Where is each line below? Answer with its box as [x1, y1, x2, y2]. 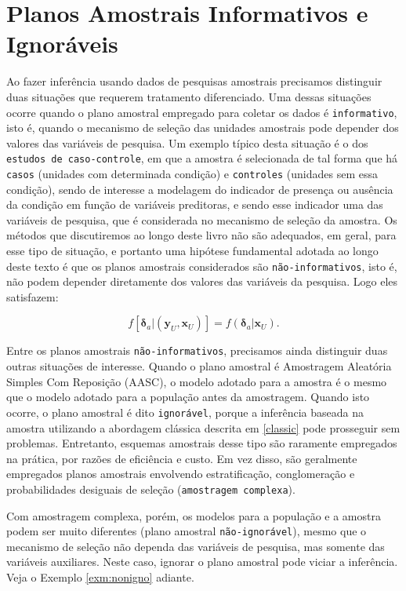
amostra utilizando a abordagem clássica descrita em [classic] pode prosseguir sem [6, 419, 401, 436]
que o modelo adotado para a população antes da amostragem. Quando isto [6, 389, 370, 405]
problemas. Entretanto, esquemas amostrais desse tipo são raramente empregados [6, 435, 397, 451]
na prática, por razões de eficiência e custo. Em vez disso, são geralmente [6, 450, 357, 466]
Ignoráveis [6, 27, 118, 60]
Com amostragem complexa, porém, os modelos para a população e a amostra [6, 507, 381, 524]
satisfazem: [6, 288, 59, 305]
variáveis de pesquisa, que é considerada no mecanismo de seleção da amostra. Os [6, 211, 397, 228]
